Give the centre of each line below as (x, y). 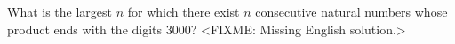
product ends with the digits (85, 29)
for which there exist (184, 11)
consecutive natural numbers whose (351, 11)
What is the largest (60, 11)
